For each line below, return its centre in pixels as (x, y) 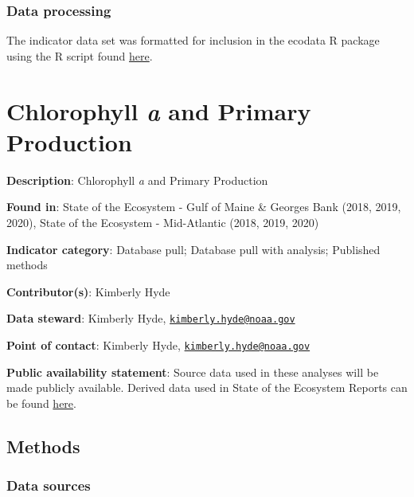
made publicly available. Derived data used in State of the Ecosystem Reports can (207, 387)
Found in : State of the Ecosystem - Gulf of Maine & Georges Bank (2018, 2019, (204, 207)
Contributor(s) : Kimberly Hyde (88, 291)
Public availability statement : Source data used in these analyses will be (193, 372)
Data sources (49, 485)
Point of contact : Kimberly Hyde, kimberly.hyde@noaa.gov (158, 344)
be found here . (41, 403)
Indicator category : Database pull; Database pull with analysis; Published (193, 249)
